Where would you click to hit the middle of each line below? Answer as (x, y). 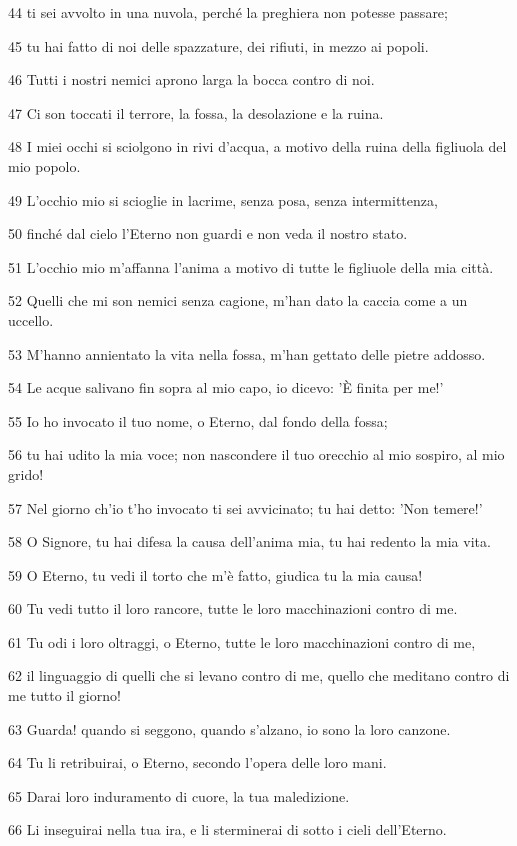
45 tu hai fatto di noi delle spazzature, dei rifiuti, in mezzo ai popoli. (218, 45)
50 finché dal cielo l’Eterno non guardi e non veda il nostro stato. (208, 233)
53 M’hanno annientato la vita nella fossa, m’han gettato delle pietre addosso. (247, 353)
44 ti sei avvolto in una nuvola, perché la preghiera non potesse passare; (228, 12)
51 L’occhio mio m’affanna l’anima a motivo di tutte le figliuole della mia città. (251, 266)
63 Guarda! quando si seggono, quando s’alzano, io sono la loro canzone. (229, 728)
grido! (26, 473)
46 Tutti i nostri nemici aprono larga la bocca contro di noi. (191, 79)
